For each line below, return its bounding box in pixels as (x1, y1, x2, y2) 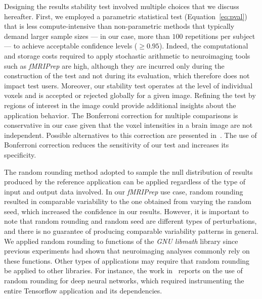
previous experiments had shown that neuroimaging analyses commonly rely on (4, 245, 250, 256)
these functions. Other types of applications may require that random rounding (4, 255, 250, 266)
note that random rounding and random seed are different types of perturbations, (4, 216, 257, 226)
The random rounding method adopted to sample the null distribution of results (4, 166, 253, 177)
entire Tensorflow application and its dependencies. (4, 285, 162, 295)
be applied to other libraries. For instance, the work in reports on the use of (4, 265, 243, 276)
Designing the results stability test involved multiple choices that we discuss (4, 1, 239, 11)
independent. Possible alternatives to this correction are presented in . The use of (4, 129, 257, 140)
